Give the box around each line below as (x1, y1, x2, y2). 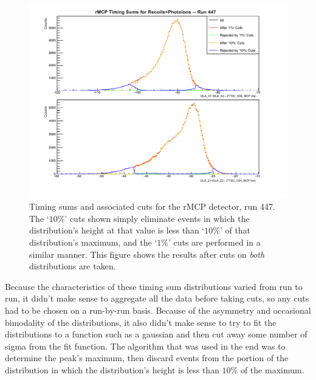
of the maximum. (240, 363, 304, 376)
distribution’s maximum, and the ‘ (29, 235, 157, 248)
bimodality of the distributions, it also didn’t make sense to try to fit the (5, 316, 276, 328)
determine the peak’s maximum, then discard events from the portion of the (5, 351, 289, 364)
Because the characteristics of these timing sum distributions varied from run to (5, 280, 303, 292)
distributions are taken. (29, 260, 116, 272)
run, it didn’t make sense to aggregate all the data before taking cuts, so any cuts (5, 292, 309, 305)
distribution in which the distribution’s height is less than (5, 363, 219, 376)
